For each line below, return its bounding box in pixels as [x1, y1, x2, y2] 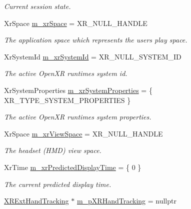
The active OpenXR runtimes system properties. [4, 111, 151, 122]
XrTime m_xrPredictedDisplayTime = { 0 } [4, 161, 141, 172]
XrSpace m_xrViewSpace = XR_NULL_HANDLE [4, 128, 163, 138]
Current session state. [4, 1, 71, 11]
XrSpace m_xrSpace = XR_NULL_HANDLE [4, 17, 147, 28]
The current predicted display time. [4, 178, 111, 189]
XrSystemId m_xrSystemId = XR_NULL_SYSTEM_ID [4, 51, 181, 61]
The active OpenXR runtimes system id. [4, 68, 127, 78]
